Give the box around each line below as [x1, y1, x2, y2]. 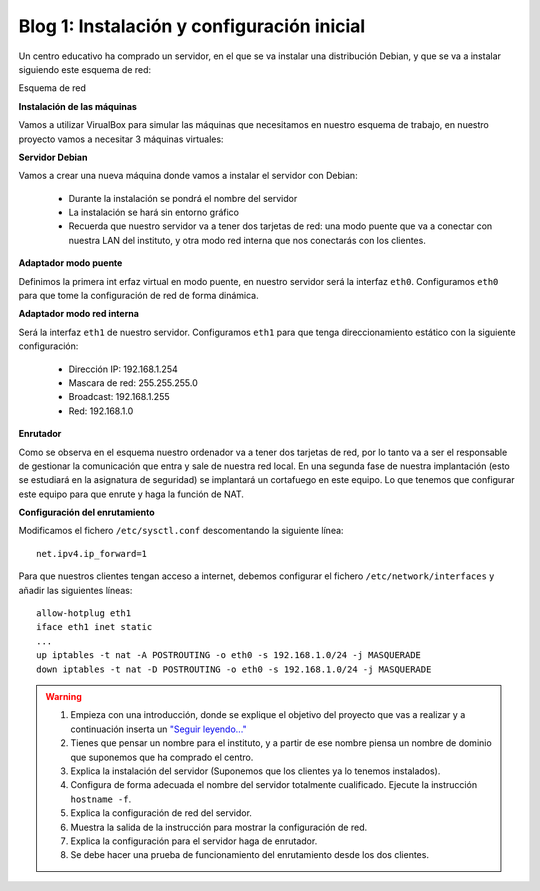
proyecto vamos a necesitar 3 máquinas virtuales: [18, 133, 224, 145]
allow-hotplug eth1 [36, 608, 132, 619]
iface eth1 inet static [36, 621, 153, 633]
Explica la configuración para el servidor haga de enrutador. [70, 835, 318, 847]
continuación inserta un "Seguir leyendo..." [70, 723, 247, 735]
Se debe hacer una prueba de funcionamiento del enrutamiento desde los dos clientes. [70, 849, 430, 861]
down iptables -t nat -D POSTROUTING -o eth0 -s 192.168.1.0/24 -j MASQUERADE [36, 663, 432, 675]
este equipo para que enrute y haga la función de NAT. [18, 488, 245, 500]
